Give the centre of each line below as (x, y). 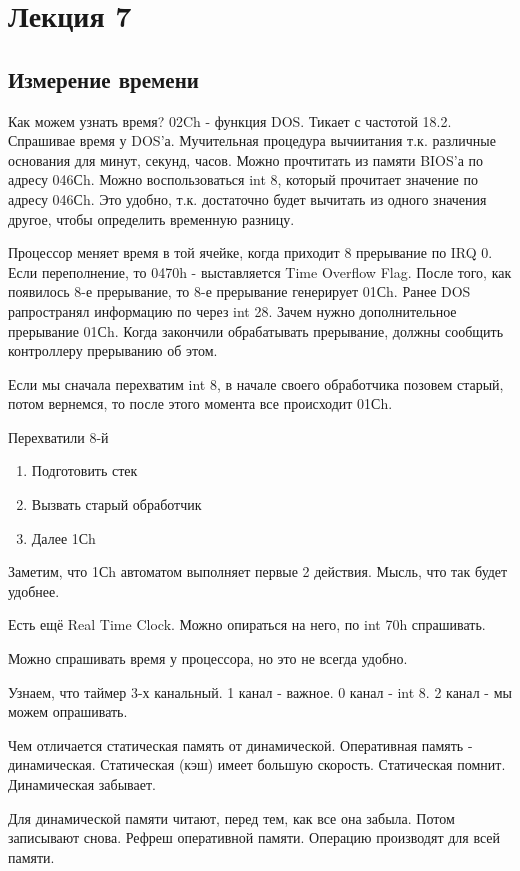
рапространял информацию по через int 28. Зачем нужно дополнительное (232, 310)
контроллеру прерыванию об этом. (113, 350)
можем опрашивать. (68, 711)
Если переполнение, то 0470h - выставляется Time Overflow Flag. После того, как (260, 271)
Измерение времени (103, 78)
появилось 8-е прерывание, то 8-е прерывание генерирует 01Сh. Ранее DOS (239, 291)
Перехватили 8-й (58, 436)
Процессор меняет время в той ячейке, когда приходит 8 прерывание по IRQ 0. (250, 252)
